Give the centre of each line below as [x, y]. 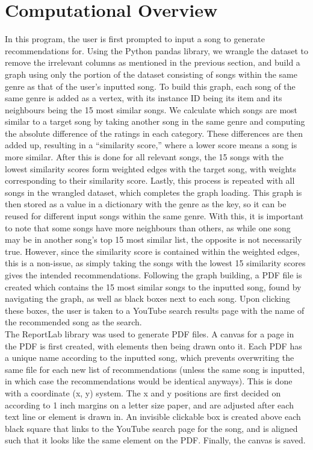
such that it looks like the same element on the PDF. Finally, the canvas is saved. [155, 440]
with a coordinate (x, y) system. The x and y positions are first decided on [143, 392]
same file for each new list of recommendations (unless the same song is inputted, [155, 369]
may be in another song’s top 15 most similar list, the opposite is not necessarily [153, 239]
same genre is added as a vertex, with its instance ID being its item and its [144, 98]
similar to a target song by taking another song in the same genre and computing [155, 121]
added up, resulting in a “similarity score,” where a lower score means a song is [151, 145]
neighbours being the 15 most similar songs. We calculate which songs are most [151, 109]
